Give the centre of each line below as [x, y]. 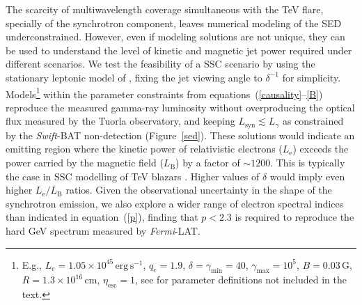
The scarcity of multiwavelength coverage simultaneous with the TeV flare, [165, 9]
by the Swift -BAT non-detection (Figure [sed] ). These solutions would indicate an [180, 135]
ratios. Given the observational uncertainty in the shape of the [199, 190]
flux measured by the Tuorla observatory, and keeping [120, 121]
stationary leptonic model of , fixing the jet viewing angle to [134, 77]
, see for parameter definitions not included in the [241, 280]
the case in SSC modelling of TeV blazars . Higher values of [133, 176]
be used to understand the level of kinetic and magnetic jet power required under [179, 50]
